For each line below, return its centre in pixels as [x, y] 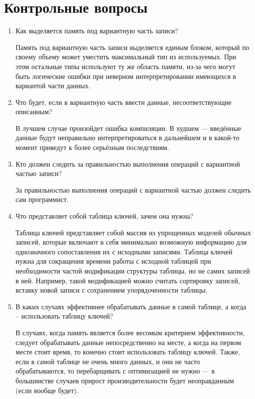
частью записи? [38, 173]
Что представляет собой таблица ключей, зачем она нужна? [104, 216]
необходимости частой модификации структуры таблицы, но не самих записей [133, 271]
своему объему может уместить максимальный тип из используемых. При [126, 57]
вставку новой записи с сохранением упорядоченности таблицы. [111, 290]
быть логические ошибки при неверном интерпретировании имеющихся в [126, 76]
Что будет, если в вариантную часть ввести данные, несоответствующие [123, 102]
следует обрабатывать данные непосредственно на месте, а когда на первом [128, 342]
